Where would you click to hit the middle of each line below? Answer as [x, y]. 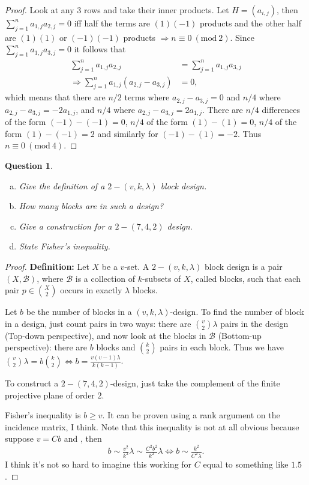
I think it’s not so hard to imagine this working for [98, 464]
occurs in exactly [91, 290]
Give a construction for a [65, 226]
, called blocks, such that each [245, 278]
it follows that [100, 49]
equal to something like [246, 464]
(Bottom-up [240, 335]
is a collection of [105, 278]
